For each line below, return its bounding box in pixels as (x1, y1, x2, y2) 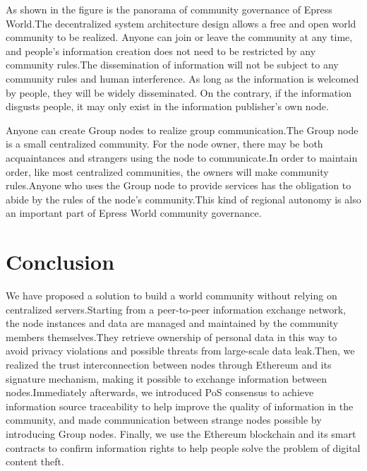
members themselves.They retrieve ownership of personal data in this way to (6, 329, 337, 344)
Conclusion (6, 247, 115, 276)
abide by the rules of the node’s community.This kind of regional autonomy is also (6, 191, 361, 206)
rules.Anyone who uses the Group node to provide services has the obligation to (6, 178, 351, 193)
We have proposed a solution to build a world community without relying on (6, 288, 337, 303)
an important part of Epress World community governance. (6, 205, 262, 220)
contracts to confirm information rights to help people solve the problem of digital (6, 440, 361, 455)
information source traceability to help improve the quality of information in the (6, 398, 354, 413)
